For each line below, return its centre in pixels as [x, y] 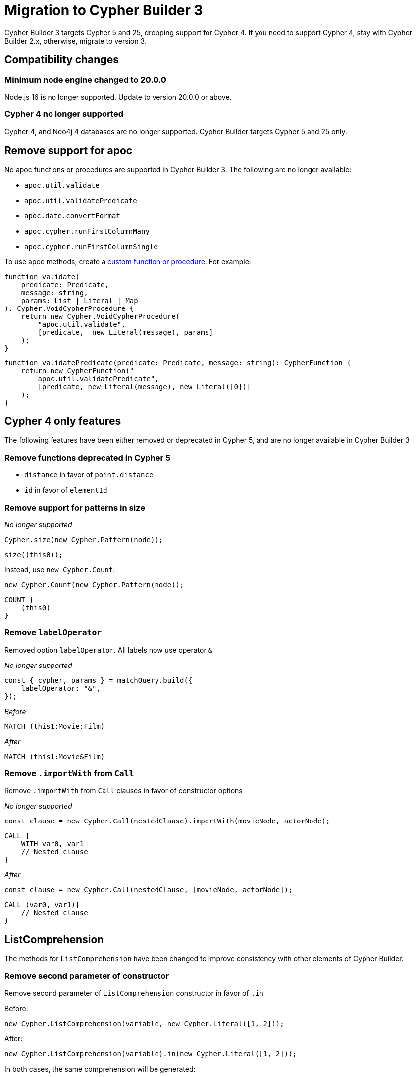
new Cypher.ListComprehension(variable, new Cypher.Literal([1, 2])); [144, 1024]
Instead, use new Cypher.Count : [60, 569]
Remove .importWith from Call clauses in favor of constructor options [124, 791]
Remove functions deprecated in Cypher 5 [88, 457]
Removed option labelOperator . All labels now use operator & [109, 650]
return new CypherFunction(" [78, 371]
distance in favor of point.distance [89, 475]
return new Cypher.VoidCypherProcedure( [101, 316]
